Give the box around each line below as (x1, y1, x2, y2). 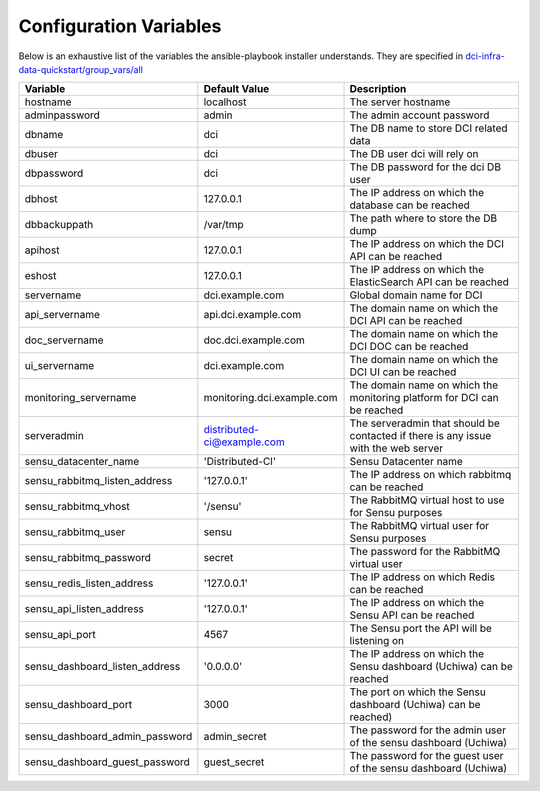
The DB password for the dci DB (349, 160, 502, 174)
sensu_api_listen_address (24, 602, 145, 616)
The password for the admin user (349, 723, 507, 737)
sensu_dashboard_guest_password (24, 755, 190, 769)
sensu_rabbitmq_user (24, 525, 126, 539)
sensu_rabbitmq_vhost (24, 500, 130, 514)
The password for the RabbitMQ (349, 545, 501, 559)
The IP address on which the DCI (349, 237, 505, 251)
